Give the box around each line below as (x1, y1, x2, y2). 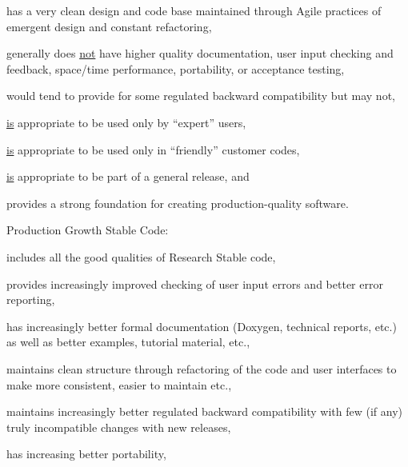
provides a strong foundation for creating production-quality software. (6, 194, 349, 211)
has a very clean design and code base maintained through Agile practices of (6, 2, 382, 18)
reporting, (6, 291, 55, 308)
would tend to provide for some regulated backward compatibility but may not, (6, 87, 395, 104)
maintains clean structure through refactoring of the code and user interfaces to (6, 360, 397, 377)
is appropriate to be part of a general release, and (6, 168, 250, 185)
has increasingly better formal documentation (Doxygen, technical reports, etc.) (6, 317, 397, 334)
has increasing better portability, (6, 445, 166, 462)
